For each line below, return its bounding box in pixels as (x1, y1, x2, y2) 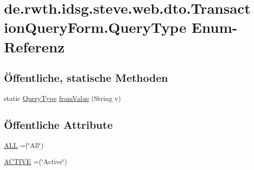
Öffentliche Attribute (4, 117, 113, 132)
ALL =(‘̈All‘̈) (4, 140, 44, 150)
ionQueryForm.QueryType (4, 17, 186, 37)
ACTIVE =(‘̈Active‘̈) (4, 156, 67, 167)
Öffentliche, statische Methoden (4, 70, 168, 85)
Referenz (4, 36, 65, 56)
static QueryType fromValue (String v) (4, 93, 121, 103)
